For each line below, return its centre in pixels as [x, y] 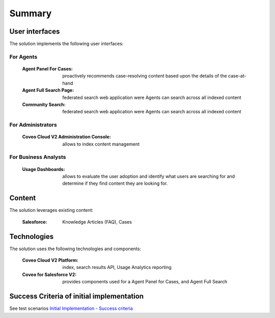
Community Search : [44, 104]
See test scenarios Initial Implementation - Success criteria [71, 308]
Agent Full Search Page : [48, 90]
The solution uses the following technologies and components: [75, 249]
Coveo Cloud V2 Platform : [50, 260]
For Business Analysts [38, 157]
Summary [31, 13]
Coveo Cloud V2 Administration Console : [67, 137]
